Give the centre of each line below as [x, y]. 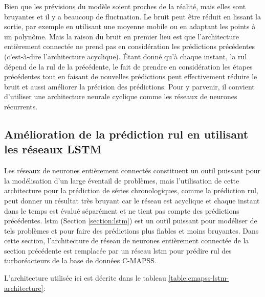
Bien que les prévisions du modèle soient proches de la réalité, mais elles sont [125, 6]
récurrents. [21, 106]
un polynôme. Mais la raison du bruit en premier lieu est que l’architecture [122, 36]
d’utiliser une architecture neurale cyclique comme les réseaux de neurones [121, 96]
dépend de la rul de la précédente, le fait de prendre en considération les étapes [128, 66]
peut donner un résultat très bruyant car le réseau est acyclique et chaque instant [132, 200]
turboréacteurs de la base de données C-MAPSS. [81, 260]
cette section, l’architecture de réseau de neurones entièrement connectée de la [127, 241]
